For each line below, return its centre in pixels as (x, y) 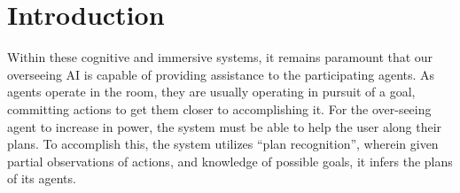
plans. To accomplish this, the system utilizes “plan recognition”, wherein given (223, 144)
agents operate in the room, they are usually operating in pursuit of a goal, (211, 92)
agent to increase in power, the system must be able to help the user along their (225, 126)
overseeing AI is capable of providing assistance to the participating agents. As (221, 74)
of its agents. (42, 178)
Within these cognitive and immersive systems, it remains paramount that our (220, 57)
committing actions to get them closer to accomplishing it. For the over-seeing (219, 108)
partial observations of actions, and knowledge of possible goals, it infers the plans (230, 161)
